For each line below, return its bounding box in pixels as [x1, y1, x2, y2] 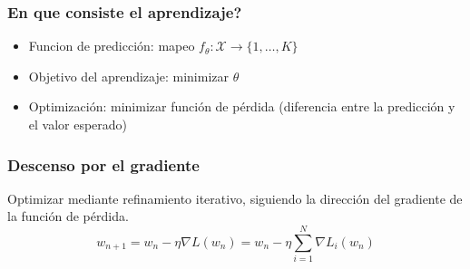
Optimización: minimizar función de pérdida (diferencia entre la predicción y [28, 97, 455, 116]
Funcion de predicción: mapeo [28, 36, 195, 55]
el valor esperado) [28, 115, 128, 133]
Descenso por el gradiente [7, 153, 200, 176]
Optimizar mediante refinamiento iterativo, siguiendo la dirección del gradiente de [7, 188, 463, 207]
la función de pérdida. [7, 207, 129, 226]
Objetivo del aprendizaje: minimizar [28, 66, 230, 85]
